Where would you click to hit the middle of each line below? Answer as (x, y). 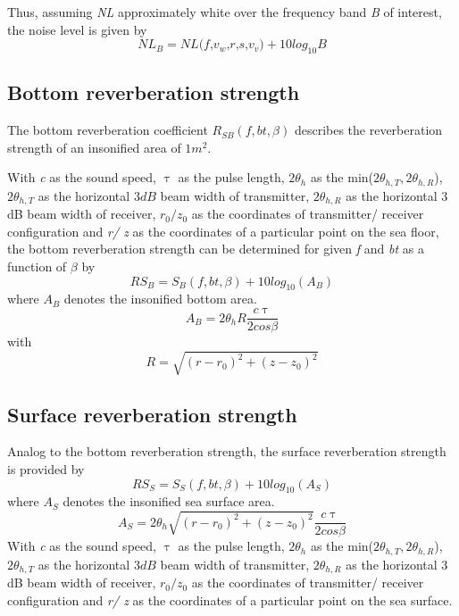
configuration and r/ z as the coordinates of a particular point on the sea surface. (230, 599)
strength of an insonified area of (94, 147)
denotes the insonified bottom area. (160, 299)
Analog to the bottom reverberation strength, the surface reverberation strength (227, 451)
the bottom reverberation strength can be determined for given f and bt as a (216, 249)
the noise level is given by (77, 29)
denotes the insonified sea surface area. (169, 501)
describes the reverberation (368, 130)
